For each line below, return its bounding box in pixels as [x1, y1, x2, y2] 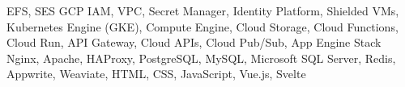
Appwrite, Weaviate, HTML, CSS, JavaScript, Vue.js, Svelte [6, 65, 306, 82]
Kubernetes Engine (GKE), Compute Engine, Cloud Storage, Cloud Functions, [6, 18, 399, 35]
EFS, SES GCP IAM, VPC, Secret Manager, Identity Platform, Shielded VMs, [6, 2, 399, 19]
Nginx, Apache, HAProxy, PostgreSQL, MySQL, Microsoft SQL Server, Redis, [6, 49, 396, 66]
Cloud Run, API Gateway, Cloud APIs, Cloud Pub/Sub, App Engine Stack [6, 34, 382, 51]
